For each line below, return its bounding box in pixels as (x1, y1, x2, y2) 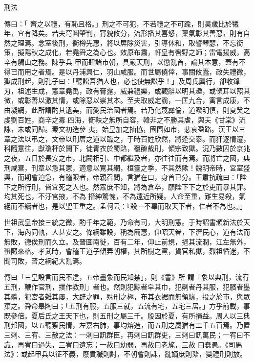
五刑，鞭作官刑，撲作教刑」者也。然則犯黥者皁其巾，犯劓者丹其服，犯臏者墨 (4, 282, 250, 292)
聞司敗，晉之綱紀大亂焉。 (4, 255, 86, 265)
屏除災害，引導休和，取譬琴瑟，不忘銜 (120, 37, 243, 48)
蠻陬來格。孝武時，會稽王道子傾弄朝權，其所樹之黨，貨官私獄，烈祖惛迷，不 (4, 246, 250, 256)
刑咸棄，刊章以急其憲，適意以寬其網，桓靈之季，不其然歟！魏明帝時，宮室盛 (4, 162, 250, 172)
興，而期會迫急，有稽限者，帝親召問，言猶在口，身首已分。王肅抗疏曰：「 (4, 172, 240, 182)
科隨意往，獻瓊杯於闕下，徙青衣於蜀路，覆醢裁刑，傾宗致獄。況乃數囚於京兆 (4, 143, 250, 153)
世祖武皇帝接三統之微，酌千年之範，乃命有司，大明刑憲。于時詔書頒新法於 (4, 217, 243, 227)
